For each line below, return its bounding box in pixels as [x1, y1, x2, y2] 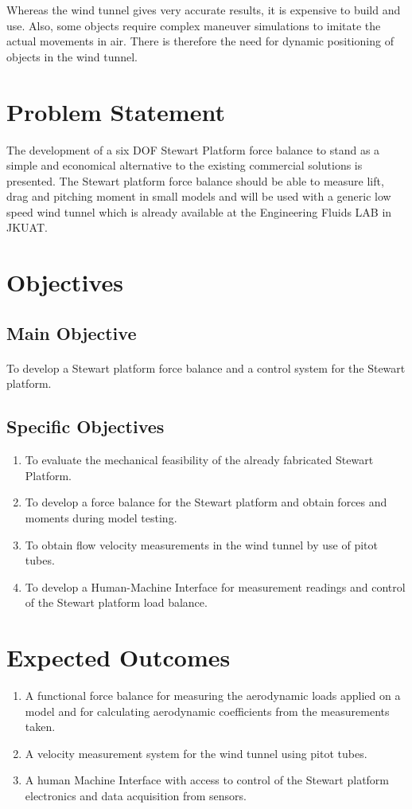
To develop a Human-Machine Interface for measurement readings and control [25, 578, 406, 595]
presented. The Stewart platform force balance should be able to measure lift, [6, 172, 384, 189]
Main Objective [6, 320, 137, 345]
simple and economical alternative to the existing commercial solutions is [6, 157, 363, 174]
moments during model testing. [25, 509, 177, 526]
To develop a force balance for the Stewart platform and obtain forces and [25, 494, 387, 510]
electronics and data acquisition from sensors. [25, 788, 247, 804]
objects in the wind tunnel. [6, 48, 138, 64]
